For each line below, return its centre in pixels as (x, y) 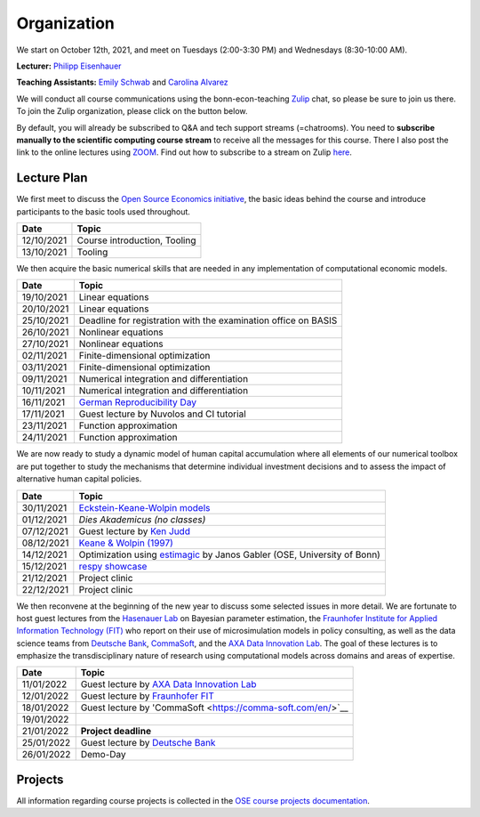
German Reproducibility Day (138, 402)
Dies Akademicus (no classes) (142, 519)
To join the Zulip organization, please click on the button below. (132, 111)
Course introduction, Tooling (136, 240)
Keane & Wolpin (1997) (126, 543)
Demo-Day (103, 755)
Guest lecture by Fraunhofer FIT (148, 696)
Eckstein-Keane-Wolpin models (144, 507)
